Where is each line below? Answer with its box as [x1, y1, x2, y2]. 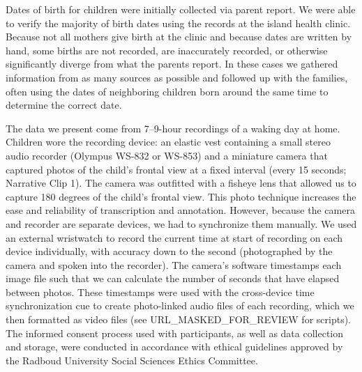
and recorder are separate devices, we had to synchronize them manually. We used [6, 216, 357, 231]
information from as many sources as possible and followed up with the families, [6, 70, 348, 84]
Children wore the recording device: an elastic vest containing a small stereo [6, 134, 331, 149]
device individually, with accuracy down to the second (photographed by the [6, 244, 333, 258]
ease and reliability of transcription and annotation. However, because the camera [6, 203, 355, 217]
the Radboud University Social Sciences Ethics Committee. [6, 352, 258, 367]
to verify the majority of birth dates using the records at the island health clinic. [6, 15, 351, 30]
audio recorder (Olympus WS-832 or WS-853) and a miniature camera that [6, 148, 328, 162]
